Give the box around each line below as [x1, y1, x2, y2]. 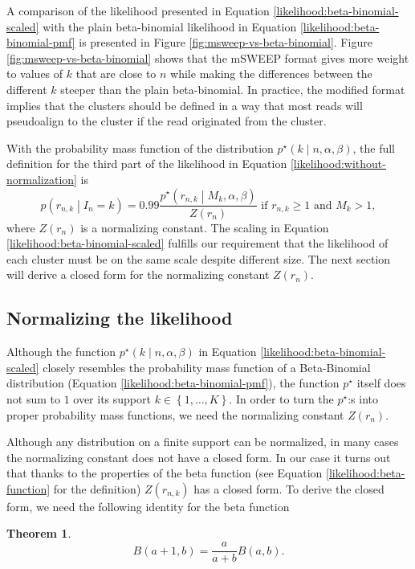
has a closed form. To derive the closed [193, 480, 384, 497]
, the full [352, 139, 395, 156]
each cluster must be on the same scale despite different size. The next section [6, 250, 391, 267]
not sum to [6, 390, 60, 407]
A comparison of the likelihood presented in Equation [6, 2, 270, 18]
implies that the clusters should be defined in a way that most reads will [6, 96, 363, 113]
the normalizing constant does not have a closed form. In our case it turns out [6, 448, 391, 465]
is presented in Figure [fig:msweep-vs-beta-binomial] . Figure [79, 34, 372, 51]
